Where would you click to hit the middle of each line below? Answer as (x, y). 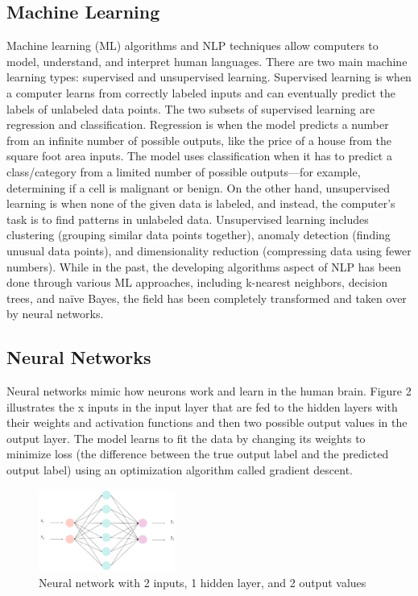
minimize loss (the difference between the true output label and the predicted (198, 454)
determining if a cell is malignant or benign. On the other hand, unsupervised (199, 187)
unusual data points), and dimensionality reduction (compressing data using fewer (209, 250)
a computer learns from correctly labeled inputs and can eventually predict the (201, 92)
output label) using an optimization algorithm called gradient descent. (180, 470)
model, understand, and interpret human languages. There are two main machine (207, 61)
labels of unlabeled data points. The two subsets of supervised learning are (191, 108)
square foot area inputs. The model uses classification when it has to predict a (199, 156)
